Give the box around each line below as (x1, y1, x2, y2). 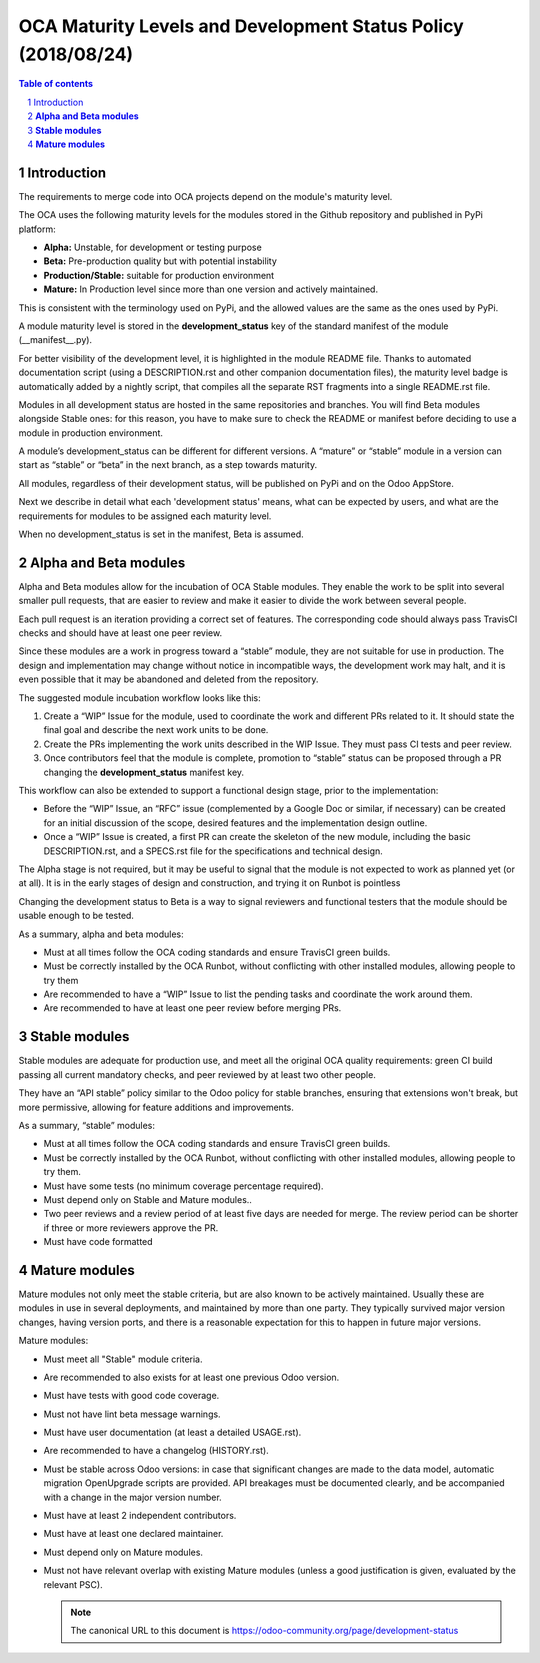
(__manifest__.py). (18, 334, 93, 346)
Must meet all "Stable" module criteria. (43, 1353, 204, 1365)
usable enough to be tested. (18, 910, 135, 922)
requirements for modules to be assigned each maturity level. (18, 510, 272, 522)
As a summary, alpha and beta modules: (18, 928, 184, 940)
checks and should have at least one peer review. (18, 627, 223, 639)
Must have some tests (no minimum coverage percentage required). (43, 1180, 324, 1192)
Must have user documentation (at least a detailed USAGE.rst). (43, 1426, 302, 1439)
